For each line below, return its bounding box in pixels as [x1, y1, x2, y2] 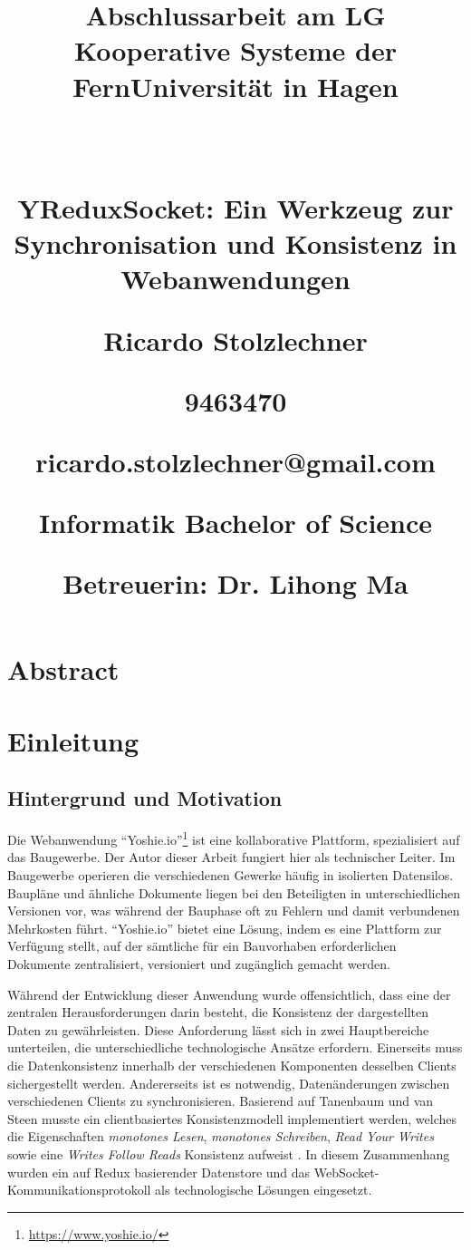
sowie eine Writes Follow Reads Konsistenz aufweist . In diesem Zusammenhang [7, 1144, 450, 1163]
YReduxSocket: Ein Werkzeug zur [17, 189, 454, 226]
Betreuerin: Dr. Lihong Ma [62, 565, 409, 602]
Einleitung [7, 722, 139, 759]
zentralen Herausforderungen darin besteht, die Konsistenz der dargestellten [7, 1003, 429, 1022]
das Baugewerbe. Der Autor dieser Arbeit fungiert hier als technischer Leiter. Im [7, 848, 456, 867]
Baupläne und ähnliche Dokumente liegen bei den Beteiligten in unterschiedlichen [7, 883, 461, 902]
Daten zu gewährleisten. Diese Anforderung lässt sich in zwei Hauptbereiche [7, 1020, 429, 1039]
